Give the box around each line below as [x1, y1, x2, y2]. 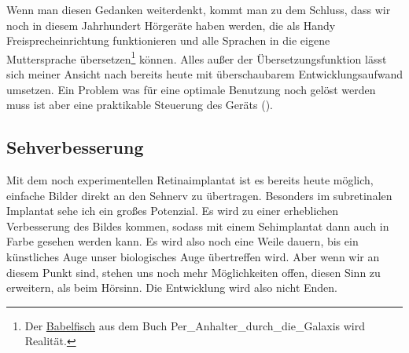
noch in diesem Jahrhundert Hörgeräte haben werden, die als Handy [6, 16, 336, 33]
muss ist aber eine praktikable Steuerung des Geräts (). [6, 96, 273, 113]
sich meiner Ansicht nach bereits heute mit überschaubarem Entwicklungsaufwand [6, 66, 403, 82]
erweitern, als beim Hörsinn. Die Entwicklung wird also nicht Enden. [6, 279, 337, 296]
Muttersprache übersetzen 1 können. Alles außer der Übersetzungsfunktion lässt [6, 48, 387, 67]
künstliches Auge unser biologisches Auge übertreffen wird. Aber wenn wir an [6, 248, 380, 264]
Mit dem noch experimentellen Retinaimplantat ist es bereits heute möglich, [6, 172, 374, 188]
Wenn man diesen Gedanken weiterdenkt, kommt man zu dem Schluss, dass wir [6, 2, 391, 17]
